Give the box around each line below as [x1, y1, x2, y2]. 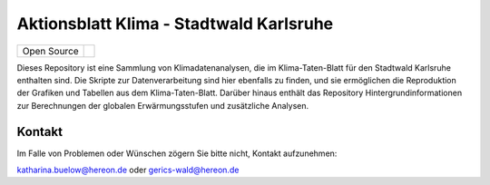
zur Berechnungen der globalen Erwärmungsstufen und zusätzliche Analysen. [16, 100, 309, 111]
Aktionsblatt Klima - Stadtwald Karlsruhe [16, 14, 334, 34]
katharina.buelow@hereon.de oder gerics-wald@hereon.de [16, 164, 240, 176]
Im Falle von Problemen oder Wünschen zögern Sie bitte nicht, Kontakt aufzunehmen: [16, 148, 338, 159]
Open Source [22, 44, 79, 57]
